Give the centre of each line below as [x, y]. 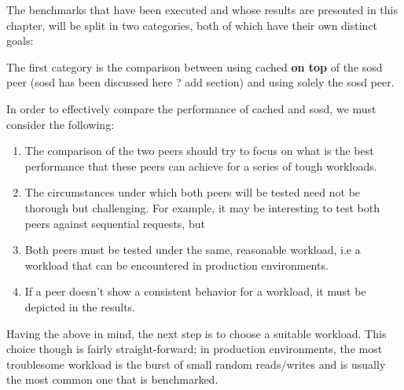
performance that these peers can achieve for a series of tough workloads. [201, 166]
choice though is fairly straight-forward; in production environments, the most [195, 349]
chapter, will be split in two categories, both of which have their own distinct [192, 25]
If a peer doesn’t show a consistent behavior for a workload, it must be [195, 291]
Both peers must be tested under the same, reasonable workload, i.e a [193, 250]
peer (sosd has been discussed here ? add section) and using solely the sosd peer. [200, 82]
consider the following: [61, 124]
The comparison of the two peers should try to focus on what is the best [199, 151]
